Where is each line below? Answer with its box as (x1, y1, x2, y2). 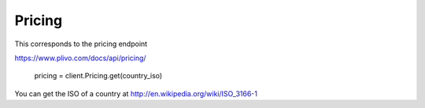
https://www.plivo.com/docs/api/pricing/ (14, 53, 146, 63)
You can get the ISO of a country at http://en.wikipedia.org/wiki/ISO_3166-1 (14, 88, 258, 98)
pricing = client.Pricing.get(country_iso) (34, 71, 163, 81)
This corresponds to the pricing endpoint (14, 39, 148, 49)
